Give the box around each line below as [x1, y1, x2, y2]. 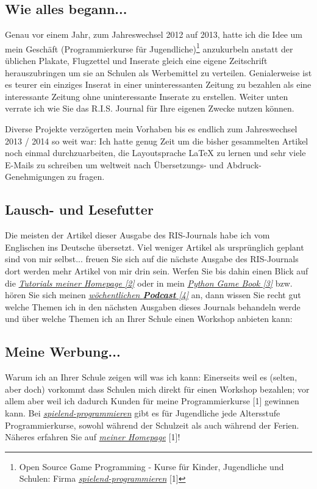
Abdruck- [226, 158, 262, 171]
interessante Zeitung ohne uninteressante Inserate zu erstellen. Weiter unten [5, 90, 288, 102]
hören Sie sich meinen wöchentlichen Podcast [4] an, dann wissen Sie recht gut [5, 288, 301, 301]
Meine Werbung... [5, 342, 121, 361]
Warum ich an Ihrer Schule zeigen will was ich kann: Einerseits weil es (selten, [5, 371, 297, 384]
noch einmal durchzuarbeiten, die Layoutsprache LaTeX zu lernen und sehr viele [5, 146, 306, 159]
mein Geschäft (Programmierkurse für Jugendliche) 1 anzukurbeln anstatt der [5, 40, 293, 55]
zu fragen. [67, 170, 105, 183]
